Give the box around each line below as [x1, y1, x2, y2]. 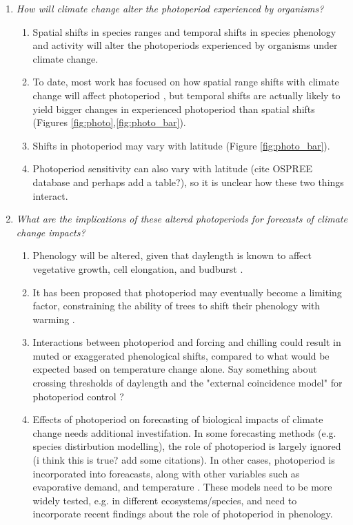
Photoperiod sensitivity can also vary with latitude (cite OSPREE [32, 161, 312, 176]
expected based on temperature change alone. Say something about [32, 362, 317, 376]
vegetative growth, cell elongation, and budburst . [32, 261, 243, 276]
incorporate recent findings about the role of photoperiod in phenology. [32, 506, 333, 521]
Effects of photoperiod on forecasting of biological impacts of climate [32, 412, 323, 426]
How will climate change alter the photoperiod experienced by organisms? [16, 1, 324, 15]
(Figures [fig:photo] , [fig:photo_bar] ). [32, 115, 186, 130]
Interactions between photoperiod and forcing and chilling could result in [32, 335, 341, 349]
